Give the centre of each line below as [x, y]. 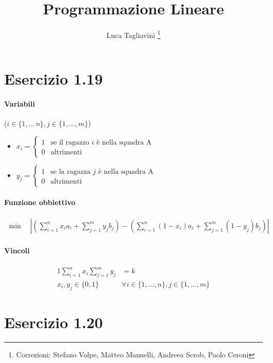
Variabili [19, 104]
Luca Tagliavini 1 [133, 34]
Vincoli [17, 250]
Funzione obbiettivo [40, 202]
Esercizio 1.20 [54, 322]
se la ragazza [71, 172]
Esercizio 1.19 [54, 79]
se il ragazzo [70, 142]
